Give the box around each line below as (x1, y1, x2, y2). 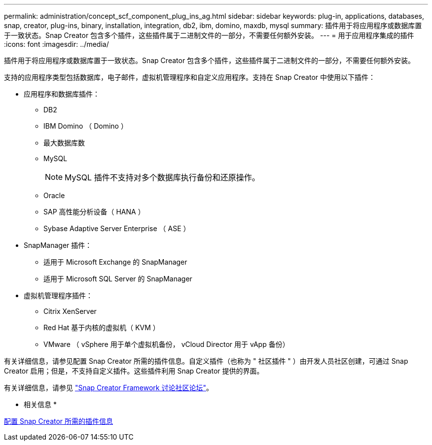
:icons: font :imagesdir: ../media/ (4, 40, 109, 48)
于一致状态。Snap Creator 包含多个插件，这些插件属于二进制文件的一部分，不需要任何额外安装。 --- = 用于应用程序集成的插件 (4, 31, 414, 39)
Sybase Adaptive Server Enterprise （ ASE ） (43, 224, 190, 233)
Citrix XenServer (43, 307, 97, 315)
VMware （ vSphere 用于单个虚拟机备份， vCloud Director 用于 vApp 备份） (43, 340, 289, 348)
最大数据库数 (43, 138, 85, 147)
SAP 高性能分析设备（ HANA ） (43, 207, 145, 216)
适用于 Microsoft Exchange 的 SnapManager (43, 258, 187, 266)
